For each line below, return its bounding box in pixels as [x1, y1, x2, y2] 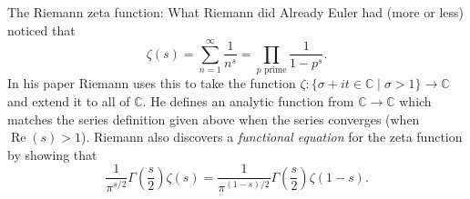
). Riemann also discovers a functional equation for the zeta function [80, 127, 463, 146]
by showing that [7, 144, 97, 164]
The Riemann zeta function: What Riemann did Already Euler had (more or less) [7, 3, 465, 21]
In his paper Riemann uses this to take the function [7, 74, 296, 93]
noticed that [7, 20, 76, 39]
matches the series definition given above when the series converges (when [7, 109, 420, 128]
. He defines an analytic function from [142, 91, 354, 110]
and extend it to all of [7, 91, 130, 110]
